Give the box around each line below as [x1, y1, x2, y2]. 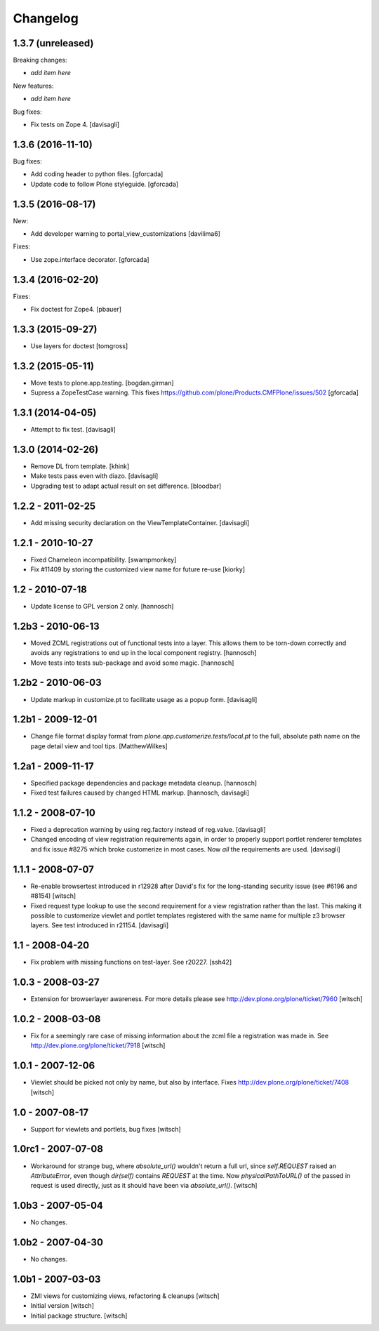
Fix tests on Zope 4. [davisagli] [30, 120, 120, 129]
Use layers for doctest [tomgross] [30, 341, 128, 350]
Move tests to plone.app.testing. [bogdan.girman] [30, 378, 175, 387]
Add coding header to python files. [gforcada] [30, 170, 164, 178]
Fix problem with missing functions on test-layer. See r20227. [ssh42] [30, 958, 232, 967]
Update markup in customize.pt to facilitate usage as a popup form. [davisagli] [30, 695, 258, 703]
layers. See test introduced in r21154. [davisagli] [30, 921, 169, 929]
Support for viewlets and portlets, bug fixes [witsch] [30, 1125, 182, 1133]
